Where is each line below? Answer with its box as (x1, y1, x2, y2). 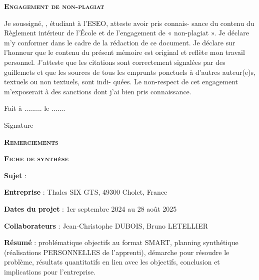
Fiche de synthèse (4, 153, 69, 164)
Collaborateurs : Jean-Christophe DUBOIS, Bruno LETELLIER (4, 220, 208, 231)
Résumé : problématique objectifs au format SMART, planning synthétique (4, 237, 238, 248)
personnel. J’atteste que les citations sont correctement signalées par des (4, 56, 225, 67)
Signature (4, 119, 33, 130)
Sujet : (4, 170, 27, 180)
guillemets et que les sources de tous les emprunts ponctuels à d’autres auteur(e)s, (4, 66, 255, 77)
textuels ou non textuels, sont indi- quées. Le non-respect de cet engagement (4, 76, 238, 87)
